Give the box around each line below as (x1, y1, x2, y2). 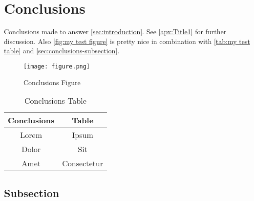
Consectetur (62, 157, 103, 169)
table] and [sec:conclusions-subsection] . (4, 45, 120, 56)
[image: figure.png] (23, 63, 90, 70)
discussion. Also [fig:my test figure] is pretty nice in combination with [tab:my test (4, 36, 250, 46)
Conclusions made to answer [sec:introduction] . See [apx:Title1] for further (4, 26, 227, 37)
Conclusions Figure (23, 77, 81, 87)
